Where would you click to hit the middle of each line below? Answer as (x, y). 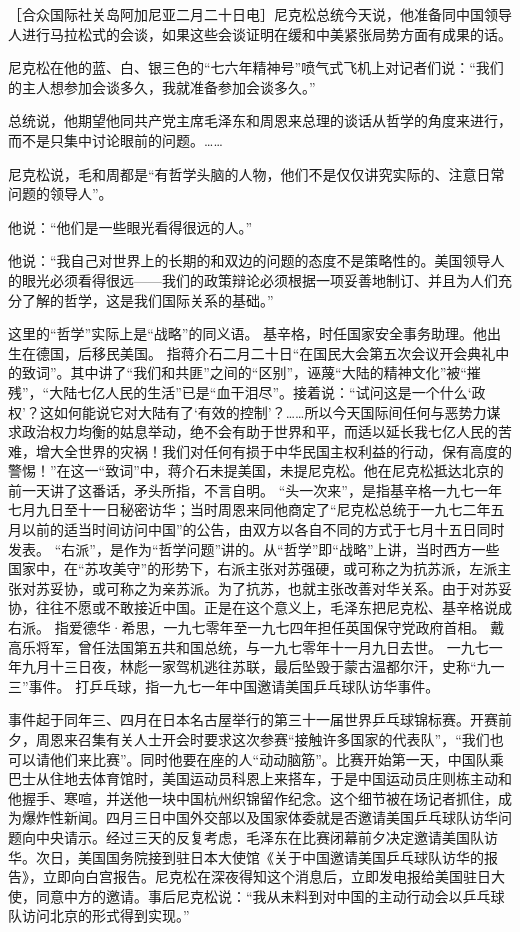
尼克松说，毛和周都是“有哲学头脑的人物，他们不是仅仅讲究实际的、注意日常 (256, 173)
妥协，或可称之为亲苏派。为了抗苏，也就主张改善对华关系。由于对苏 (273, 587)
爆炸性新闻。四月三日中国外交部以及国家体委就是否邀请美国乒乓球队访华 (259, 817)
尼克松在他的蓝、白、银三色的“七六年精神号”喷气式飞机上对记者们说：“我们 (256, 67)
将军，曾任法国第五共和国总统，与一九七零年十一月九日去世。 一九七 (262, 646)
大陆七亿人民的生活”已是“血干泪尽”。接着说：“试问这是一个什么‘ (260, 391)
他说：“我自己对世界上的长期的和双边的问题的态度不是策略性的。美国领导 (249, 260)
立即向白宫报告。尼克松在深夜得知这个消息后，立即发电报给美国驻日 (266, 876)
